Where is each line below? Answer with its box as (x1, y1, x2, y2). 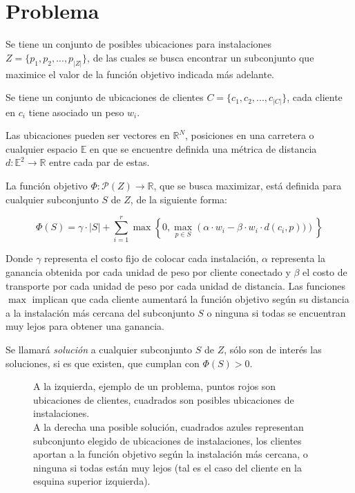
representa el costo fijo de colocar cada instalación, (44, 251, 259, 266)
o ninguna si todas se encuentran (207, 305, 346, 319)
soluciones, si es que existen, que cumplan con (6, 355, 200, 370)
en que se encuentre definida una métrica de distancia (89, 141, 317, 156)
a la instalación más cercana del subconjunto (6, 305, 195, 319)
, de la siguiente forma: (130, 192, 227, 206)
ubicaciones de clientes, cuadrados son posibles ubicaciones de (33, 392, 294, 407)
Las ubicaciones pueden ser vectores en (6, 128, 170, 142)
